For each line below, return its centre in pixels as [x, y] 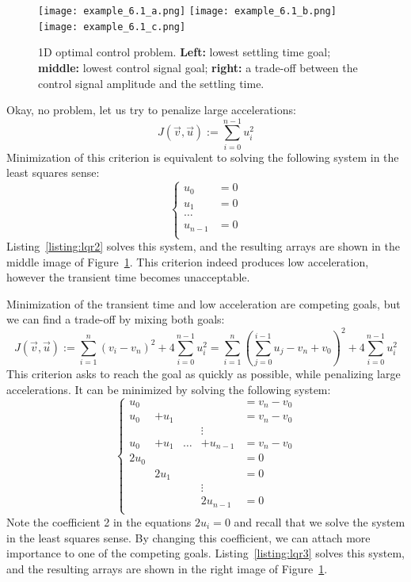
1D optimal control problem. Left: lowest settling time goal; [185, 52]
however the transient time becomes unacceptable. [128, 277]
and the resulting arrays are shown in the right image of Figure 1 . [167, 568]
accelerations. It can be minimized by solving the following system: [169, 389]
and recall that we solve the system [320, 521]
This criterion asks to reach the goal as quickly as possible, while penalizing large [204, 374]
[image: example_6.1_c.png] [112, 27]
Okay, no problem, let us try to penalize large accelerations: [151, 110]
